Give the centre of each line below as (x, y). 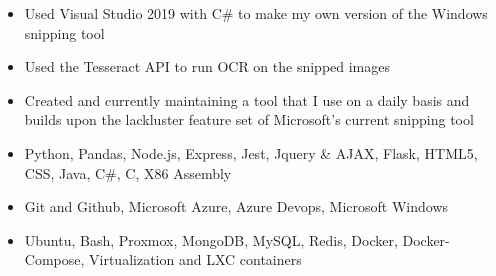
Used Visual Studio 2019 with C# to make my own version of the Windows (256, 13)
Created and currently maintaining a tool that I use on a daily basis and (247, 99)
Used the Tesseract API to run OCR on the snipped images (207, 66)
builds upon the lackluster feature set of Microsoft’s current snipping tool (249, 119)
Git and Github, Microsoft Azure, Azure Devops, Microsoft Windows (236, 206)
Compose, (54, 259)
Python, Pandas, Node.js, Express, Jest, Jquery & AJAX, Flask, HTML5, (251, 152)
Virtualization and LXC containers (195, 259)
